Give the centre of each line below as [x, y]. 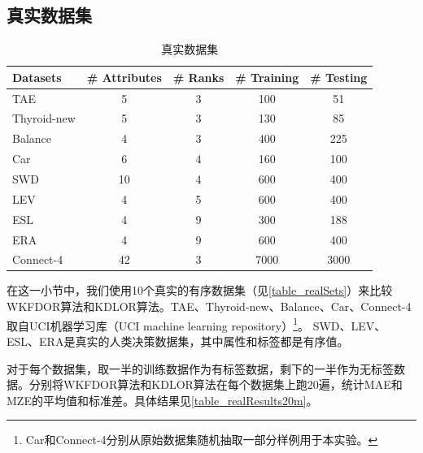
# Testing [339, 77]
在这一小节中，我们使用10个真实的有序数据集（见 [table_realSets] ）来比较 [200, 290]
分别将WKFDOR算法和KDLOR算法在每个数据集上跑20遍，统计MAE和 [216, 384]
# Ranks [198, 77]
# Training [267, 77]
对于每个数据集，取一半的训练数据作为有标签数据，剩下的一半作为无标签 [200, 368]
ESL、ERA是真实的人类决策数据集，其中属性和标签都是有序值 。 [178, 341]
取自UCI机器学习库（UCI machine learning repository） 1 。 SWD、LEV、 [196, 324]
